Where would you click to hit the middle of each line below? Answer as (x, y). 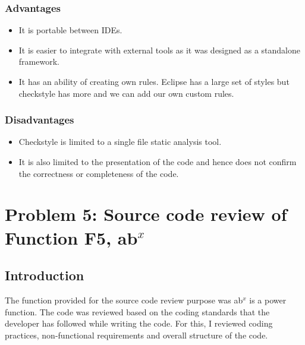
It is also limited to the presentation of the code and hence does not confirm (158, 162)
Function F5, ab (71, 237)
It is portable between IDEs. (70, 30)
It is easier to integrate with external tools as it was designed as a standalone (159, 50)
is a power (268, 300)
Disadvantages (40, 120)
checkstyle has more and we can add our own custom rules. (126, 93)
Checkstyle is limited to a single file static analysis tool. (120, 142)
